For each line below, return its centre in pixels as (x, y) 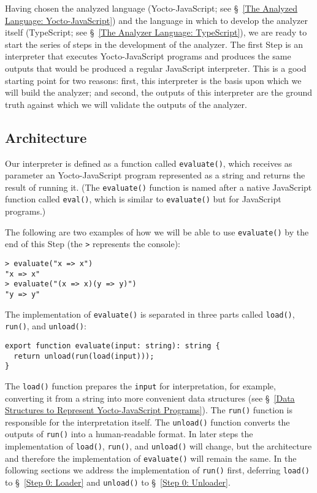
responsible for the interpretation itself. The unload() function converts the (147, 422)
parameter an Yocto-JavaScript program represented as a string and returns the (155, 175)
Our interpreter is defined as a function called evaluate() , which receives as (149, 163)
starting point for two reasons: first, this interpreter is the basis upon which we (153, 80)
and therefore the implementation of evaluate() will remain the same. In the (151, 458)
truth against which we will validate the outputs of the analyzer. (126, 104)
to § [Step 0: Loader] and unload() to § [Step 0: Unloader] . (118, 482)
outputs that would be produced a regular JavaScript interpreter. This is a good (156, 68)
